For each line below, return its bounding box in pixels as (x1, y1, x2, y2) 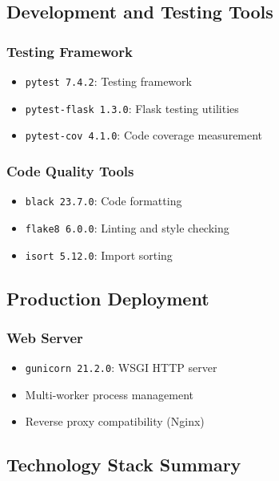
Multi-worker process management (25, 386, 194, 402)
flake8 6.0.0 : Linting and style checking (25, 219, 229, 236)
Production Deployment (6, 285, 209, 310)
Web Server (6, 327, 83, 347)
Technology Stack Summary (6, 452, 241, 477)
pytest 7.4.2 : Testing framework (25, 73, 192, 89)
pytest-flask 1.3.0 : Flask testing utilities (25, 99, 239, 116)
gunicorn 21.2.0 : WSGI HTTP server (25, 359, 217, 376)
